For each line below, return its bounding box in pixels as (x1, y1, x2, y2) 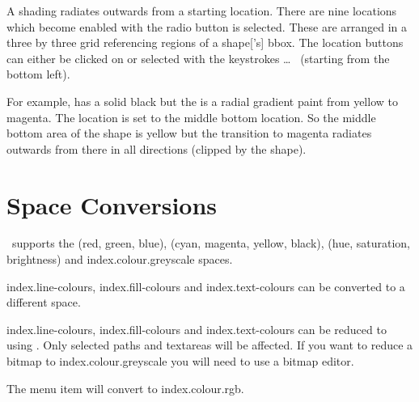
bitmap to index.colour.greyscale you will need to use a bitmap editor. (6, 353, 354, 370)
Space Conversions (6, 188, 218, 221)
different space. (6, 294, 81, 311)
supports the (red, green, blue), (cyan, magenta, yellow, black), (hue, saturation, (11, 235, 410, 252)
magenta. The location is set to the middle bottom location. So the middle (6, 108, 376, 125)
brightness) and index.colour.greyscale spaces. (6, 251, 233, 268)
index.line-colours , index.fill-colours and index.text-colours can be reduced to (6, 320, 387, 337)
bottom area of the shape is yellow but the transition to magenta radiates (6, 125, 372, 142)
